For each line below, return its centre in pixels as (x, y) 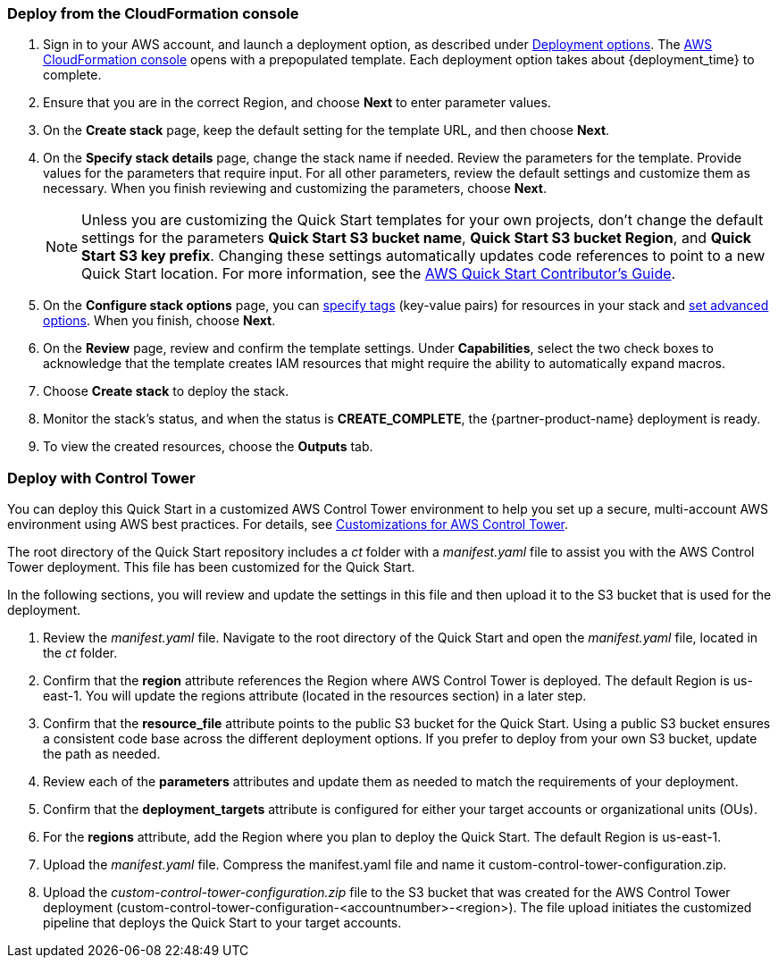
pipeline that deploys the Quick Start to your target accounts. (222, 923)
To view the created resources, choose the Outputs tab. (208, 447)
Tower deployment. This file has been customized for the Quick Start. (211, 567)
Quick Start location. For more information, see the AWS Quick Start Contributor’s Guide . (379, 274)
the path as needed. (102, 754)
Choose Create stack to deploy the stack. (166, 391)
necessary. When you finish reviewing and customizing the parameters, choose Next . (295, 189)
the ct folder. (80, 653)
